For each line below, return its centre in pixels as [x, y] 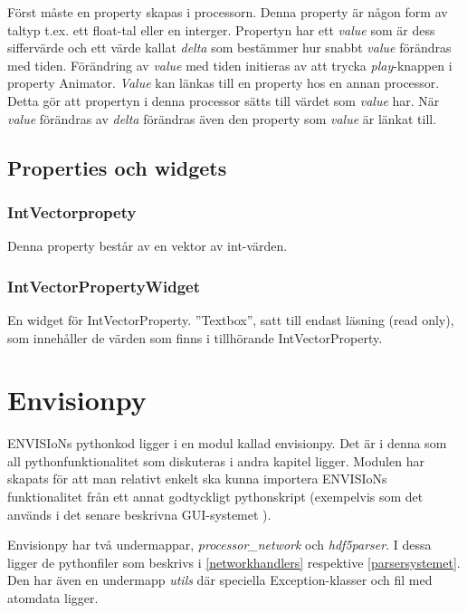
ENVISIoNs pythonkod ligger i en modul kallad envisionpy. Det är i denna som [227, 443]
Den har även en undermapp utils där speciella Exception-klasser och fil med [220, 580]
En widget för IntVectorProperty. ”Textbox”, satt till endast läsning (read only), [231, 319]
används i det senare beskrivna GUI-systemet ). [139, 514]
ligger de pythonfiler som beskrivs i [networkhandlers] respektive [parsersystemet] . [234, 562]
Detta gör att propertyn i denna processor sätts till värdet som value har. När [224, 100]
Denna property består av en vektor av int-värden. [148, 246]
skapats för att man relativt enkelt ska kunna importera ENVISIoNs [197, 479]
